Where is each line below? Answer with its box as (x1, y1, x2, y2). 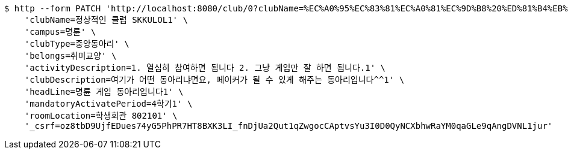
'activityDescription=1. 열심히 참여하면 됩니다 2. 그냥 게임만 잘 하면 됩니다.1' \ (24, 63, 385, 73)
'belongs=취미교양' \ (24, 51, 117, 61)
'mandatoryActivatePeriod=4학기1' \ (24, 99, 193, 108)
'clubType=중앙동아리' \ (24, 39, 130, 49)
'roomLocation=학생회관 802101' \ (24, 111, 178, 120)
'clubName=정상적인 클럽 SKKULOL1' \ (24, 15, 188, 25)
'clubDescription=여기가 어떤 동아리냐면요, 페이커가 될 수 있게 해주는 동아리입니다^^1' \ (24, 75, 405, 84)
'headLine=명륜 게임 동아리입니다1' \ (24, 87, 184, 96)
